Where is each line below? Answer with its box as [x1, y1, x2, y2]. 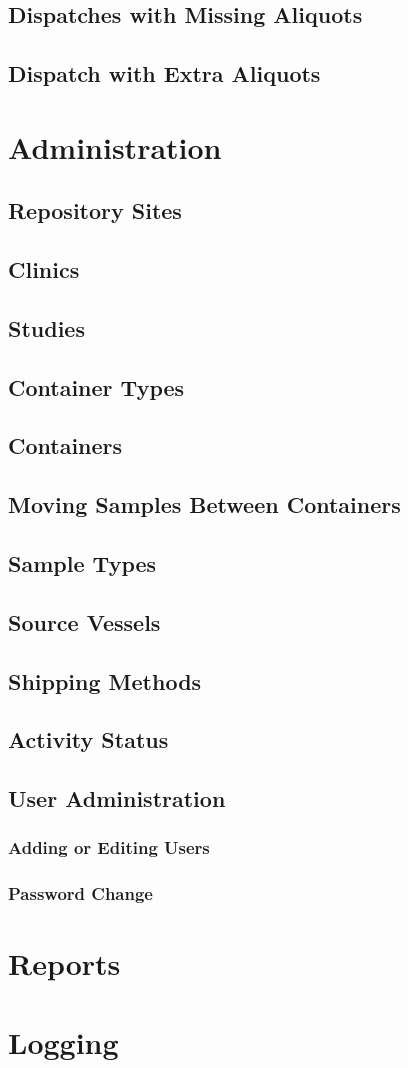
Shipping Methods [8, 665, 202, 696]
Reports [8, 943, 121, 984]
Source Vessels [8, 606, 161, 637]
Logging [8, 1021, 119, 1062]
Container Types [8, 371, 185, 402]
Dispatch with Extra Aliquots [8, 58, 321, 89]
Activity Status [8, 724, 169, 755]
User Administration [8, 783, 226, 814]
